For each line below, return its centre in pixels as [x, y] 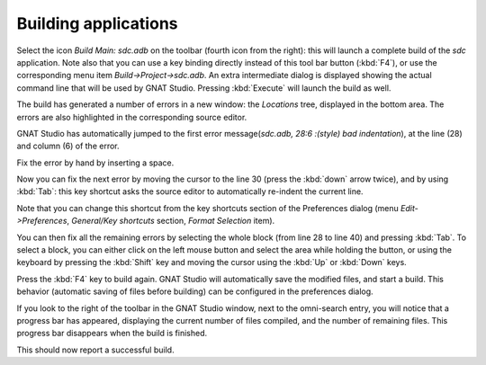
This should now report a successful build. [95, 350]
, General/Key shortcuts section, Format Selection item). [171, 221]
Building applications [97, 23]
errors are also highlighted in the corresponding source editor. [132, 117]
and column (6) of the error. [68, 146]
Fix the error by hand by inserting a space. [95, 163]
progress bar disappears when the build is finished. [112, 334]
